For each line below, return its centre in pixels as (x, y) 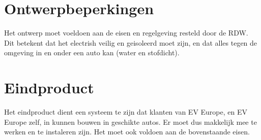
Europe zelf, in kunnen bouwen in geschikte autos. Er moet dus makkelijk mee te (130, 121)
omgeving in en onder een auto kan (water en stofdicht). (92, 52)
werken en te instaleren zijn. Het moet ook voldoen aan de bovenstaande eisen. (127, 132)
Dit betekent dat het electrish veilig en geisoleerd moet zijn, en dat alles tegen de (131, 42)
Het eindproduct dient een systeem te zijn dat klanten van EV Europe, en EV (126, 112)
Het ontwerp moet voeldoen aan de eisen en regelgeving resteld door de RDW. (126, 33)
